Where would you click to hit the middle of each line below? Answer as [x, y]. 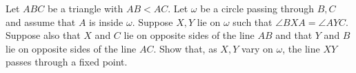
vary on [257, 48]
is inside [106, 21]
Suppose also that [43, 35]
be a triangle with [85, 8]
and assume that [41, 21]
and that [294, 35]
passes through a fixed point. [67, 62]
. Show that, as [185, 48]
